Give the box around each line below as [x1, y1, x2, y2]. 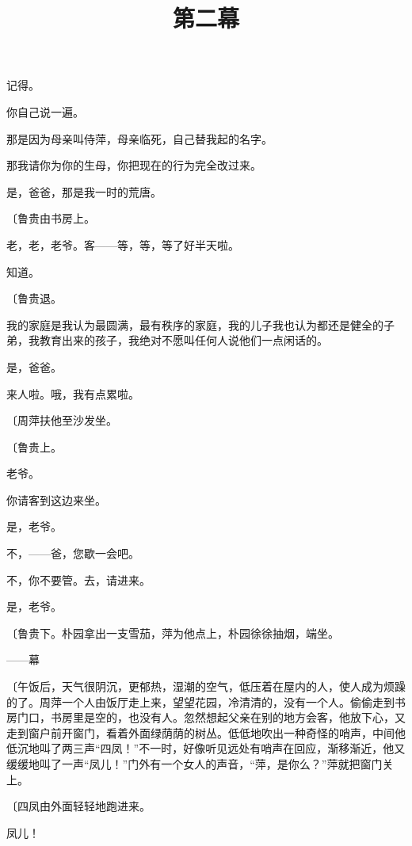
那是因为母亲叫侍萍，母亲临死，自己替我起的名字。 [6, 130, 273, 147]
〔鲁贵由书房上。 [6, 210, 95, 227]
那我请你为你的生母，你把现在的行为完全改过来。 [6, 157, 261, 173]
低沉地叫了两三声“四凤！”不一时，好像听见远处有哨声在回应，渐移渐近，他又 [6, 740, 406, 756]
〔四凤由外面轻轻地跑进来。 [6, 798, 151, 814]
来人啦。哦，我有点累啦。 [6, 385, 139, 402]
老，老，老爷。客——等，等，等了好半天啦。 [6, 236, 239, 253]
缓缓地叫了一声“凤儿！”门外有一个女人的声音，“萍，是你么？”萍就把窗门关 [6, 756, 394, 772]
